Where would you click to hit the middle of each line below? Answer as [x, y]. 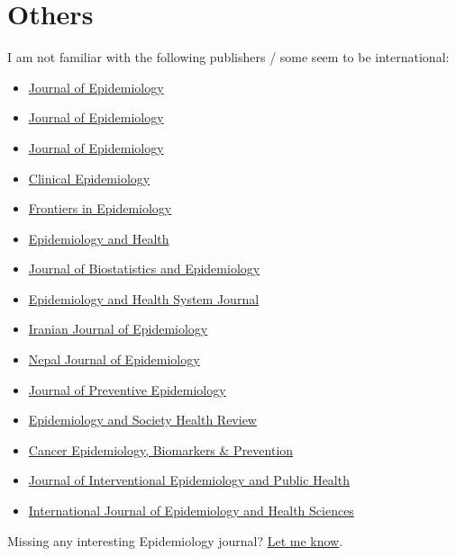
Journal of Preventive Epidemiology [127, 389]
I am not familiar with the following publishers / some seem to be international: [228, 57]
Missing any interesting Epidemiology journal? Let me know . [175, 540]
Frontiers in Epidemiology [100, 208]
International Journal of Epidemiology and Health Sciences [191, 511]
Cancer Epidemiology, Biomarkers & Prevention [161, 449]
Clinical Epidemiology [89, 178]
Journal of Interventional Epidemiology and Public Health [189, 480]
